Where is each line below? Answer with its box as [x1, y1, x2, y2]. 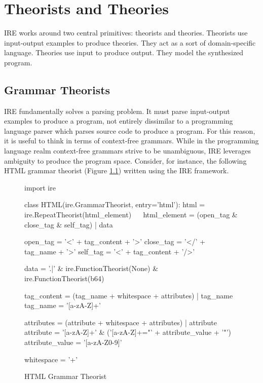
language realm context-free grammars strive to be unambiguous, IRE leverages [4, 145, 251, 156]
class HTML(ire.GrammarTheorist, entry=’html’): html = [24, 199, 205, 210]
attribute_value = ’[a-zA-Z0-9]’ [24, 336, 122, 347]
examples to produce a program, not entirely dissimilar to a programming [4, 116, 233, 126]
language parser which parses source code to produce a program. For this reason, [4, 125, 255, 136]
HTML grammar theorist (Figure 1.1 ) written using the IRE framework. [4, 165, 229, 176]
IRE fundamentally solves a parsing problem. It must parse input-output [4, 105, 230, 116]
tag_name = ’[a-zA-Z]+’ [24, 300, 101, 311]
